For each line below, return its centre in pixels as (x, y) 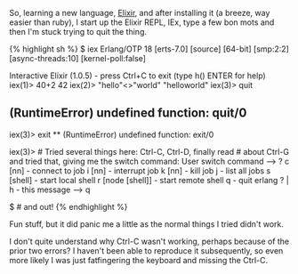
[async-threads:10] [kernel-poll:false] (78, 58)
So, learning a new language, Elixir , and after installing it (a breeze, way (140, 13)
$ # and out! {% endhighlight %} (68, 206)
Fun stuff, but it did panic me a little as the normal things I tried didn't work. (147, 224)
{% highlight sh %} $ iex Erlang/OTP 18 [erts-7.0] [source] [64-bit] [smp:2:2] (149, 49)
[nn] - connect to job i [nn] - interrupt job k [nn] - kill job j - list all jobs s (140, 170)
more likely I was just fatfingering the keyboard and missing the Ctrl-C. (139, 260)
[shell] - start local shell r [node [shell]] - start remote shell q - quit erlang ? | (149, 180)
